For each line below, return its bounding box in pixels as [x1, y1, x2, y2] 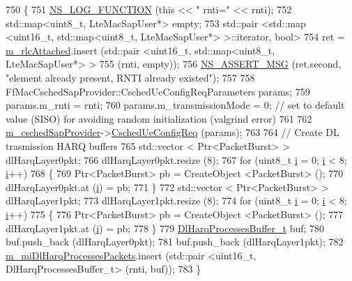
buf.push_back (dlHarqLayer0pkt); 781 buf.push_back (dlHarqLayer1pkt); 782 [6, 234, 344, 249]
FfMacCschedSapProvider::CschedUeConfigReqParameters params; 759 [6, 84, 310, 98]
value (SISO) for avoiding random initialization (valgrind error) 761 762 [6, 111, 312, 126]
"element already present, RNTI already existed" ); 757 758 [6, 70, 255, 84]
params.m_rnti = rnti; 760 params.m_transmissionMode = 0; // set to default [6, 98, 345, 112]
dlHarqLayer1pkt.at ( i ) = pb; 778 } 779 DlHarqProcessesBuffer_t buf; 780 [6, 220, 325, 235]
